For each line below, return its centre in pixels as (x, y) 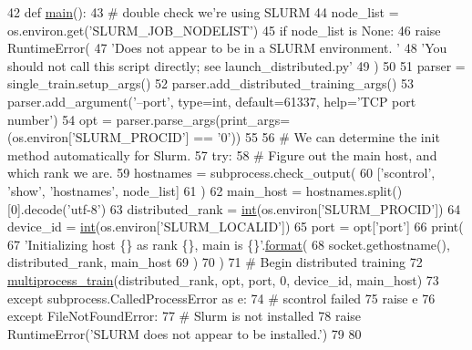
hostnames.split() (354, 190)
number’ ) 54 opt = (60, 119)
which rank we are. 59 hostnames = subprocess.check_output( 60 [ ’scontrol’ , (221, 173)
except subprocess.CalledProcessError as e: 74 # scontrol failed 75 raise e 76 (221, 298)
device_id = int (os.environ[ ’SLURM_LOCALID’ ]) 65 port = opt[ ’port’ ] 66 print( (236, 226)
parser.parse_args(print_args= (203, 119)
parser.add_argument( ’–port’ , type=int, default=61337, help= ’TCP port (212, 101)
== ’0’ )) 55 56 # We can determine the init (317, 137)
